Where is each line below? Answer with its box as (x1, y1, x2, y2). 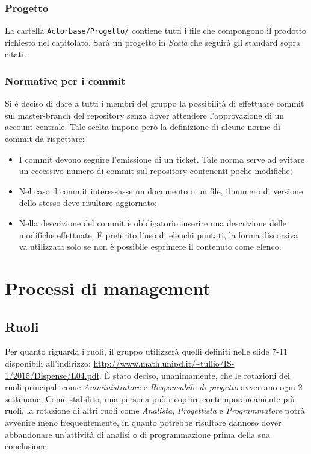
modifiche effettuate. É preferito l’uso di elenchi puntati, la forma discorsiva (19, 228, 298, 241)
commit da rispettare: (5, 132, 85, 145)
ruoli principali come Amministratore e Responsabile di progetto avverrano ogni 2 (5, 381, 303, 393)
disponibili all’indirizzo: (5, 356, 91, 369)
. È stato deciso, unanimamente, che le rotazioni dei (99, 368, 290, 381)
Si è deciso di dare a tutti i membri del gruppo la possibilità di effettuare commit (5, 97, 304, 110)
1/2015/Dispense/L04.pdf (5, 368, 99, 381)
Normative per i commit (5, 73, 126, 88)
